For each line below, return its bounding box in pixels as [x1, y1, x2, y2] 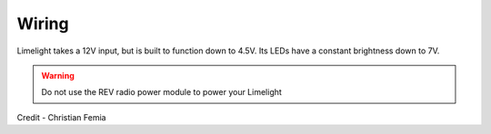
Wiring [16, 14, 69, 33]
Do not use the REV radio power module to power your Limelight [41, 87, 282, 98]
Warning [41, 70, 75, 81]
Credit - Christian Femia [16, 111, 106, 122]
